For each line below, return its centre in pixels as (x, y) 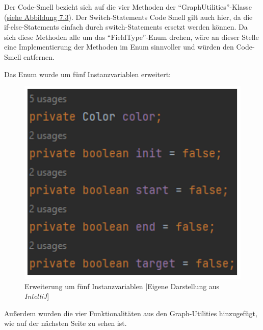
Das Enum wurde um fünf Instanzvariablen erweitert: (87, 74)
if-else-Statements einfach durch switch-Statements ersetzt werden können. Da (126, 27)
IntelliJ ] (37, 296)
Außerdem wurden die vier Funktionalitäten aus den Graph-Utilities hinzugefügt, (131, 313)
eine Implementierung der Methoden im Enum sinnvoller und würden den (119, 47)
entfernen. (39, 56)
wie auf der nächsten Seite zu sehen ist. (65, 323)
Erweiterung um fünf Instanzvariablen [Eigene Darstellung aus (122, 286)
